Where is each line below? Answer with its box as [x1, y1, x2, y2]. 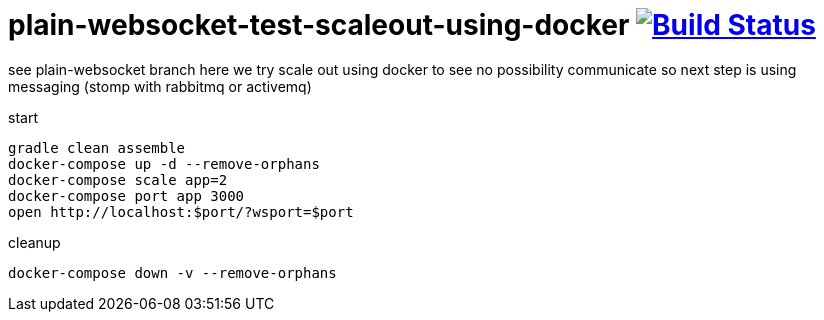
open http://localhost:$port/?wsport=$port [8, 203, 354, 220]
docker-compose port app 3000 [8, 187, 245, 204]
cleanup [8, 233, 61, 251]
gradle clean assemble [8, 139, 186, 156]
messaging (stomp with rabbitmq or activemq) [8, 77, 312, 95]
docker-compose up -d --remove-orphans [8, 155, 320, 172]
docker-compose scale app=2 [8, 171, 228, 188]
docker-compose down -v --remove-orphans [8, 264, 337, 281]
